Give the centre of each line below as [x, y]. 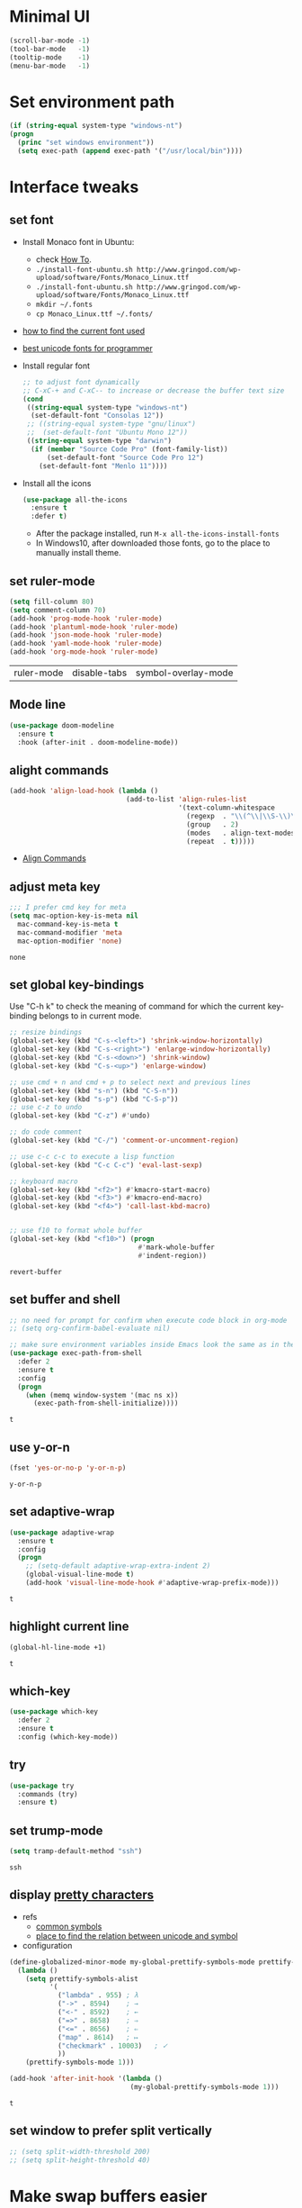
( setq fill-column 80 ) [52, 602]
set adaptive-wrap [62, 1511]
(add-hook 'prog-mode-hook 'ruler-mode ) [86, 619]
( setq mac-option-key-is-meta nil [74, 916]
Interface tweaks [74, 187]
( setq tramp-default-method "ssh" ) [76, 1851]
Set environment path [92, 102]
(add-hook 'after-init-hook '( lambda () [86, 2079]
